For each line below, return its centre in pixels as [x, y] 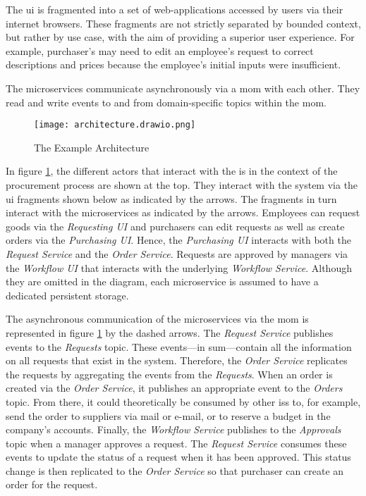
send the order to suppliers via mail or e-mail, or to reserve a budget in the [168, 415]
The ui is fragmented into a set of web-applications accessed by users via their [175, 9]
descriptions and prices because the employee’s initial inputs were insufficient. [173, 64]
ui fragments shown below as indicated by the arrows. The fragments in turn [171, 198]
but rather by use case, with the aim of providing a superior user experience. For [180, 37]
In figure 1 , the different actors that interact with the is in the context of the [172, 171]
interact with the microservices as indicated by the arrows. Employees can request [183, 212]
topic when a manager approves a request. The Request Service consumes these [176, 443]
